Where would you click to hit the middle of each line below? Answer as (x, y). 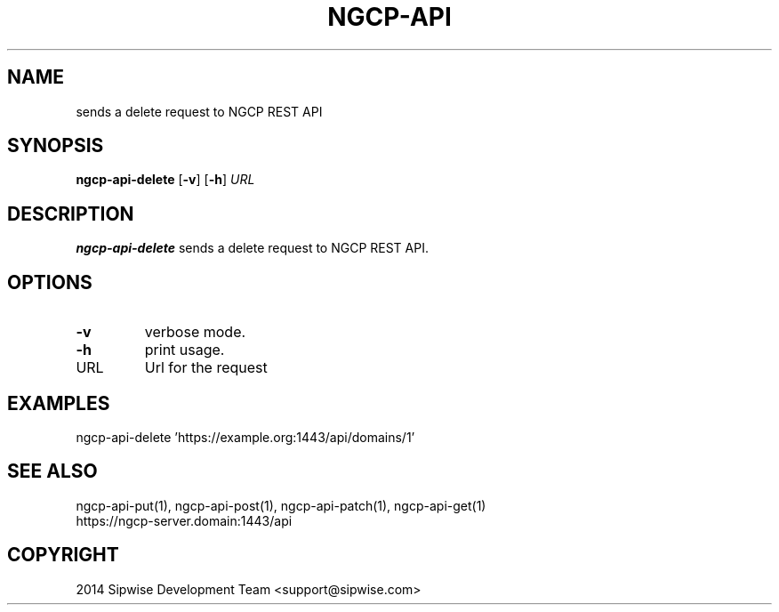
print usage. (185, 350)
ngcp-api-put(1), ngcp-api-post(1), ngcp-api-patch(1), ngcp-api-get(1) (281, 505)
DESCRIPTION (71, 213)
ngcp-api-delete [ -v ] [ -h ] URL (165, 180)
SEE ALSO (52, 471)
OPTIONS (50, 282)
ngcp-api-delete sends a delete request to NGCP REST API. (252, 248)
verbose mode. (195, 332)
